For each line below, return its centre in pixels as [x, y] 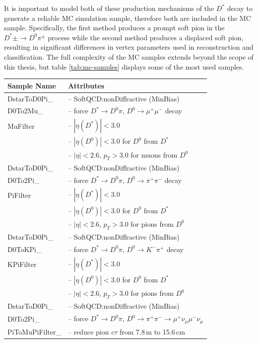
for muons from [154, 154]
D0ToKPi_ [25, 249]
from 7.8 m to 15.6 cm [152, 331]
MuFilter [21, 126]
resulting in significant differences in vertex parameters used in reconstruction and [129, 47]
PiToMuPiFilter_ [34, 331]
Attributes [86, 85]
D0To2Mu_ [25, 111]
